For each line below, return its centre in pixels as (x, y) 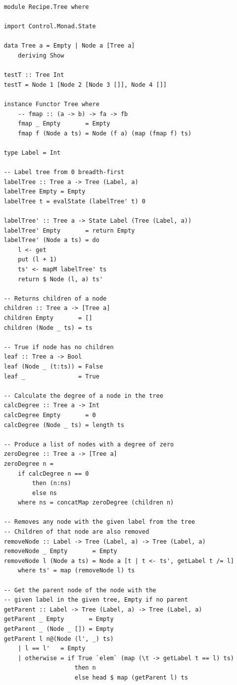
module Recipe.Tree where (46, 7)
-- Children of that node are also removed (76, 532)
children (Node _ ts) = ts (48, 328)
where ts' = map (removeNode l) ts (76, 571)
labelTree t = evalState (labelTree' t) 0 (74, 201)
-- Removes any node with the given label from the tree (99, 522)
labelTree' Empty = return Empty (69, 230)
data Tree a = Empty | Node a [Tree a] (69, 46)
